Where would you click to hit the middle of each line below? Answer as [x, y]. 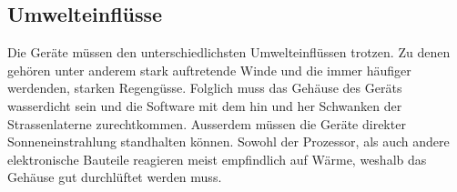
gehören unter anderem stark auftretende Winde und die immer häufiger [209, 70]
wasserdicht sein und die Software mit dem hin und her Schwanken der [205, 105]
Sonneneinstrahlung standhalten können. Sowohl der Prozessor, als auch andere [228, 141]
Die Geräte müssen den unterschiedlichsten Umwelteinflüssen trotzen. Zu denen [229, 52]
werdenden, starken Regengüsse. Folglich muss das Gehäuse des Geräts [205, 88]
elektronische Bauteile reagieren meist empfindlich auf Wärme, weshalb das [217, 159]
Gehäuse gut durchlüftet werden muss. [115, 177]
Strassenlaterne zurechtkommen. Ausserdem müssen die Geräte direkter [207, 123]
